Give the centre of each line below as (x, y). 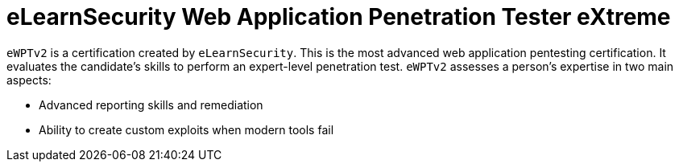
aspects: (29, 80)
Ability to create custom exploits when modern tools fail (186, 129)
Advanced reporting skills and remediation (151, 104)
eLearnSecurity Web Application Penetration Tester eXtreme (339, 17)
